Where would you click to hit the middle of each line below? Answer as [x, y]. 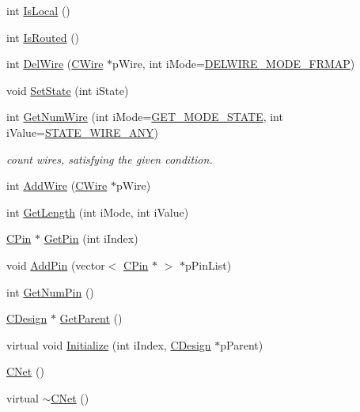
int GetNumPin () [50, 291]
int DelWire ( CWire [55, 64]
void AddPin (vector [56, 265]
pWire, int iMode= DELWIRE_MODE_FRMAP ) [234, 64]
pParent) [242, 344]
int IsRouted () [43, 37]
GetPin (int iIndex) [91, 238]
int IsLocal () [38, 10]
